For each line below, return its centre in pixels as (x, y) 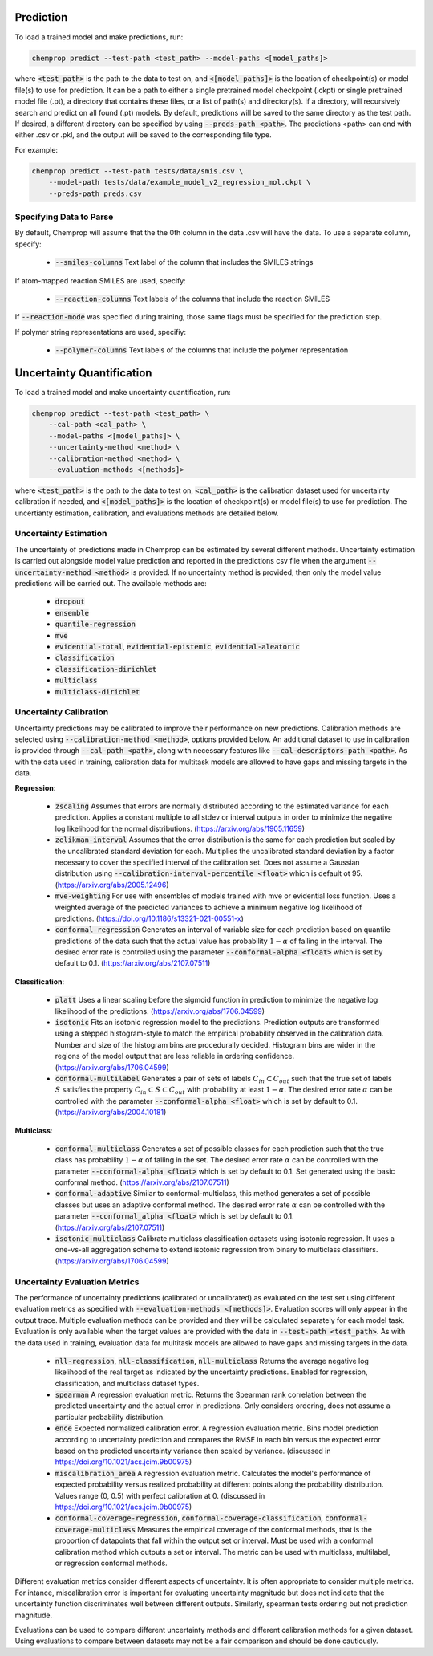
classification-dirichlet (106, 669)
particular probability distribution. (110, 1417)
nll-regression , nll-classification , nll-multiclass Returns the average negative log (212, 1361)
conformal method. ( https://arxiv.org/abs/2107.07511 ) (142, 1182)
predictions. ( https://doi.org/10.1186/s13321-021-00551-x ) (149, 918)
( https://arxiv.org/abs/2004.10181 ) (111, 1113)
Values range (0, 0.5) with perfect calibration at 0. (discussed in (160, 1495)
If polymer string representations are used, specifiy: (100, 332)
